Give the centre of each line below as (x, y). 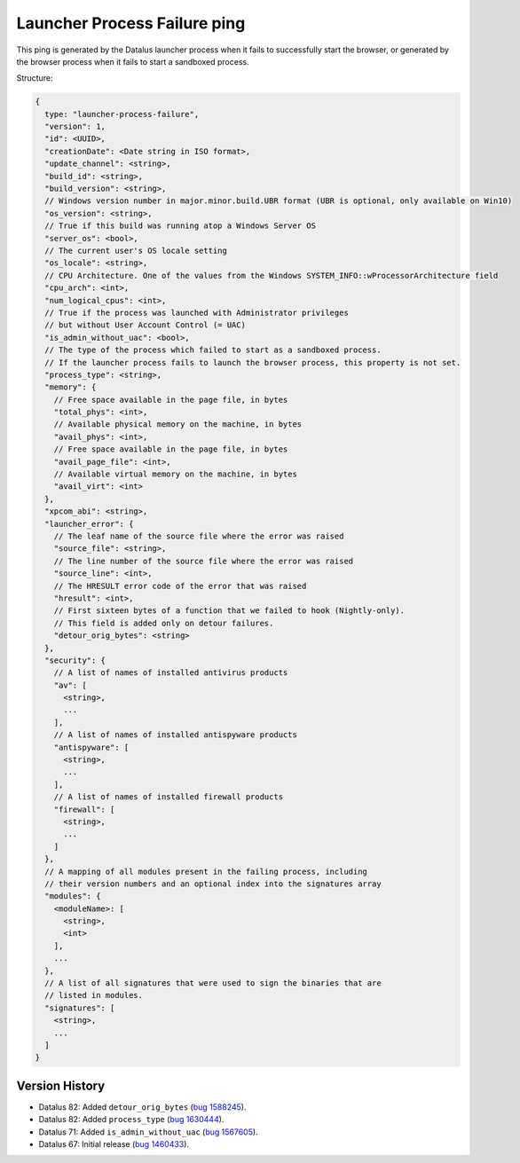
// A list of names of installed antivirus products (171, 673)
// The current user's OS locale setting (136, 251)
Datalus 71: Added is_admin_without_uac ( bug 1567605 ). (148, 1132)
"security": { (75, 660)
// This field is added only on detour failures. (164, 623)
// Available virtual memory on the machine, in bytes (175, 474)
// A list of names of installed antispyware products (175, 735)
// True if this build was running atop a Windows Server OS (181, 226)
